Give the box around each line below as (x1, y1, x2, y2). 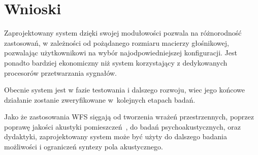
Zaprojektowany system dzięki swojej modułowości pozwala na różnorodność (4, 27, 242, 38)
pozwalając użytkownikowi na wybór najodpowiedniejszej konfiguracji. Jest (4, 47, 237, 58)
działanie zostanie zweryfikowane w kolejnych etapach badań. (4, 94, 196, 105)
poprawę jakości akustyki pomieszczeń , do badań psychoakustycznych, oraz (4, 121, 241, 132)
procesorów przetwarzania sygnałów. (4, 67, 117, 78)
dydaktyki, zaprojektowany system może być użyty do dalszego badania (4, 131, 227, 142)
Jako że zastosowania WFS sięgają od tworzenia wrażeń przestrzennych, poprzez (4, 111, 254, 122)
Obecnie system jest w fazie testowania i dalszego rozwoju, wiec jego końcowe (4, 84, 245, 95)
